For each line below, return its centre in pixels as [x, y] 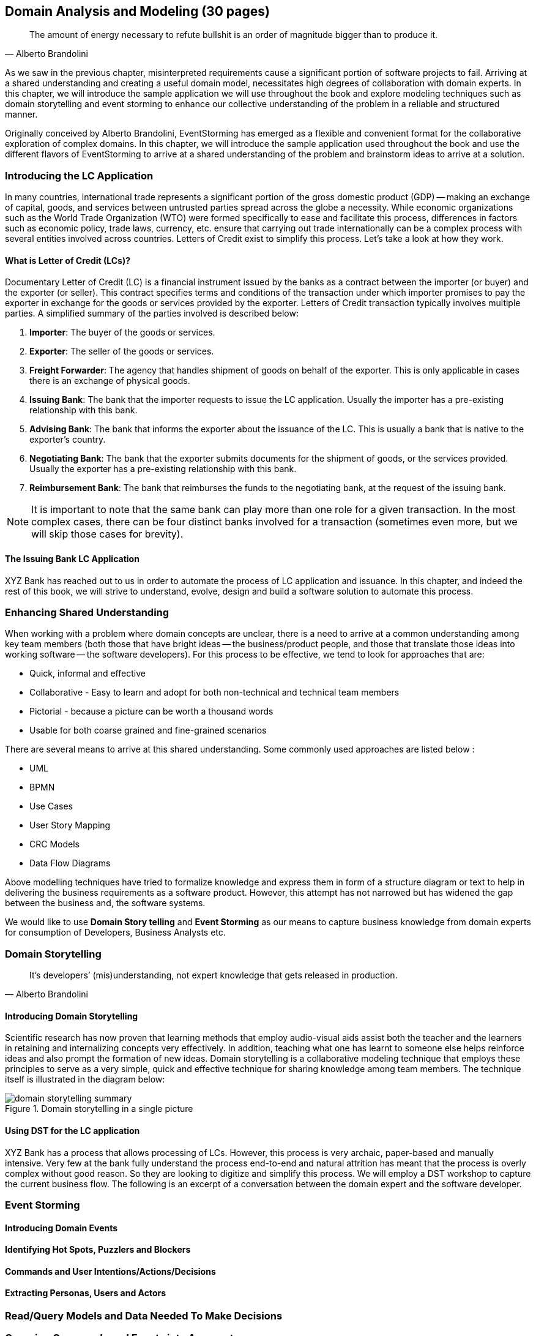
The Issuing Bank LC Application [72, 559]
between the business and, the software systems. [105, 903]
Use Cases [51, 806]
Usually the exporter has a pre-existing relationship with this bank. [163, 469]
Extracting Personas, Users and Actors [86, 1293]
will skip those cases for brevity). [107, 534]
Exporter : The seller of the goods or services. [122, 351]
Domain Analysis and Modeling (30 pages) [137, 11]
